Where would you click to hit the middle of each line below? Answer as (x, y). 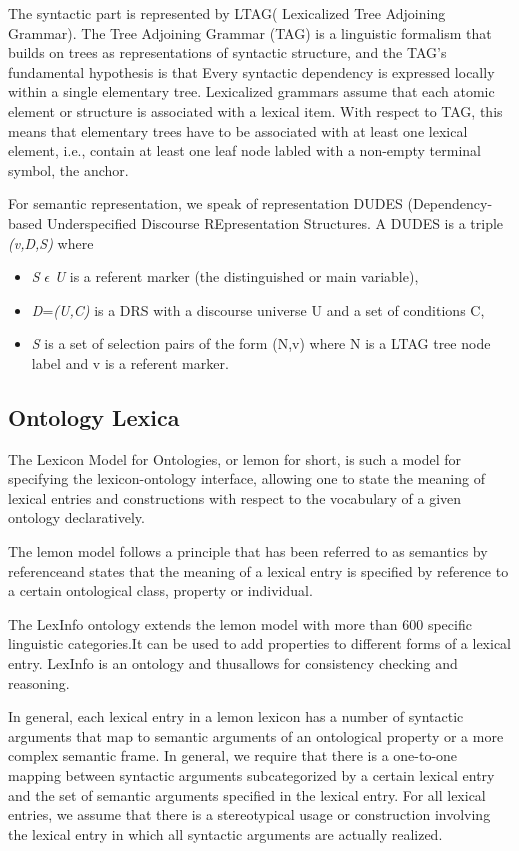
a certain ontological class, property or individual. (160, 590)
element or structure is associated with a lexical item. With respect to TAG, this (255, 110)
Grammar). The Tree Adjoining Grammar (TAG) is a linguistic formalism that (250, 32)
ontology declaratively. (76, 517)
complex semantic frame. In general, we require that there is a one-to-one (233, 755)
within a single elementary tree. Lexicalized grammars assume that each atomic (251, 91)
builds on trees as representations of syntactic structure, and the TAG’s (227, 52)
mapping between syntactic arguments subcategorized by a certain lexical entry (251, 775)
